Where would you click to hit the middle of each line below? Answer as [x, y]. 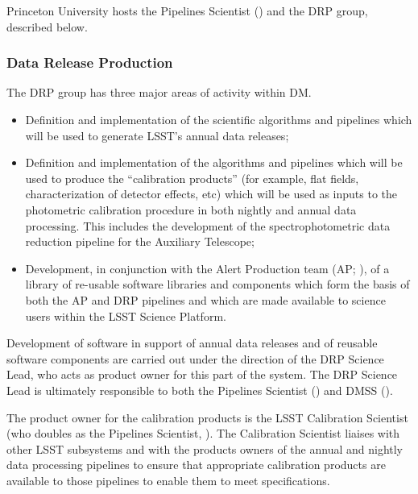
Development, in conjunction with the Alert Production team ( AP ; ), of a [207, 268]
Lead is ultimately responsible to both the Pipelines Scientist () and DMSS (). [200, 390]
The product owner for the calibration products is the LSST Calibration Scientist [207, 417]
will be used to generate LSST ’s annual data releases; [157, 135]
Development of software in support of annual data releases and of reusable [192, 343]
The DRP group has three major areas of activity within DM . [159, 92]
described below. [47, 26]
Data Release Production [90, 62]
